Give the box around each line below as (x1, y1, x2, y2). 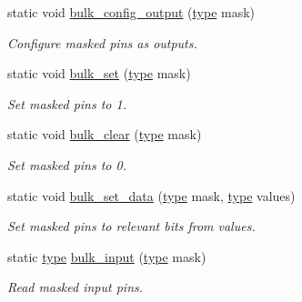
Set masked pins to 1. (7, 94, 126, 113)
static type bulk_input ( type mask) (7, 247, 206, 266)
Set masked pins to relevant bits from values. (7, 216, 256, 236)
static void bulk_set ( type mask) (7, 64, 191, 83)
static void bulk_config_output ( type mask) (7, 3, 256, 21)
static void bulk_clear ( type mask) (7, 125, 202, 144)
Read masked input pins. (7, 277, 144, 297)
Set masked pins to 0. (7, 155, 126, 174)
